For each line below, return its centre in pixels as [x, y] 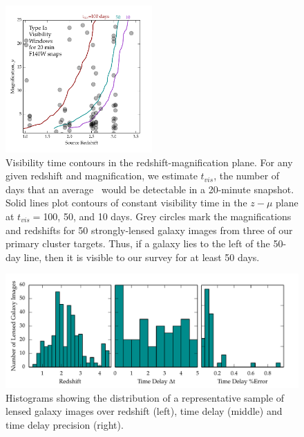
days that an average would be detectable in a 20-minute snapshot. [150, 189]
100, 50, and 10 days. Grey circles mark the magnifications [167, 216]
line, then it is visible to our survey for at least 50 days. [142, 257]
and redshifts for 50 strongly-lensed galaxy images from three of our [149, 230]
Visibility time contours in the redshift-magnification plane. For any [149, 162]
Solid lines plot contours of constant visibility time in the [126, 203]
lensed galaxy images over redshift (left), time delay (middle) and [144, 411]
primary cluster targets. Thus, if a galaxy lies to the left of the [138, 243]
